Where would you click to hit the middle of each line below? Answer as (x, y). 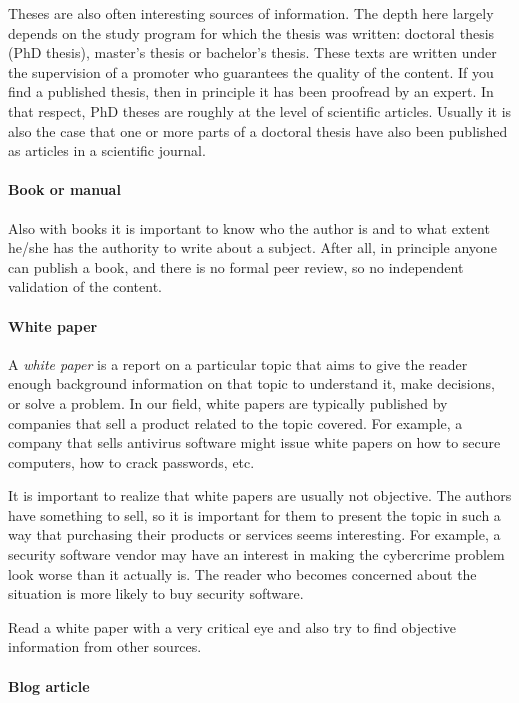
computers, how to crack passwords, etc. (131, 461)
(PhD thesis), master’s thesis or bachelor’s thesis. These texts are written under (252, 52)
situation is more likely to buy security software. (156, 593)
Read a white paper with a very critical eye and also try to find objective (232, 626)
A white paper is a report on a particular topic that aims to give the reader (238, 363)
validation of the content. (85, 286)
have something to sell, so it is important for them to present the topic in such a (254, 514)
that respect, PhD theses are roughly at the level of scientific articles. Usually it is (260, 110)
